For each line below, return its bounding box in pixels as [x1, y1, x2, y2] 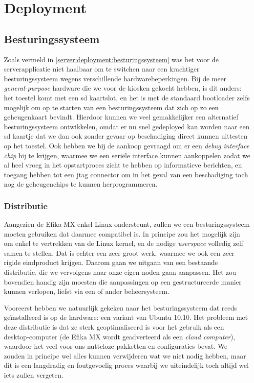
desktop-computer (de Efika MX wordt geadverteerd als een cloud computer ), [4, 331, 235, 341]
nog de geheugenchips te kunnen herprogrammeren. [4, 179, 158, 189]
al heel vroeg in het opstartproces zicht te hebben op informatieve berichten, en [4, 160, 242, 170]
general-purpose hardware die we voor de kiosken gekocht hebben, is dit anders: [4, 83, 242, 93]
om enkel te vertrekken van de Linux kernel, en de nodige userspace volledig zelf [4, 238, 243, 248]
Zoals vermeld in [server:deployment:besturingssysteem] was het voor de [4, 54, 219, 64]
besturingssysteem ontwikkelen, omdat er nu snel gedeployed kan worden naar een [4, 121, 250, 131]
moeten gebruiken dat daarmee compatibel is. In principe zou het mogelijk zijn [4, 228, 240, 239]
